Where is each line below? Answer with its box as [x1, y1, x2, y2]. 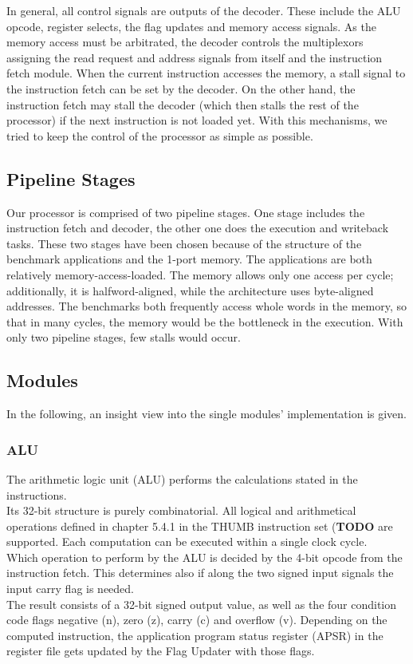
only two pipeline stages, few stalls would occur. [6, 329, 241, 346]
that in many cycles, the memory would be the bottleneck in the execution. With [6, 313, 403, 330]
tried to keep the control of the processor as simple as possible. [6, 127, 313, 144]
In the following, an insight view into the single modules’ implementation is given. [6, 405, 407, 422]
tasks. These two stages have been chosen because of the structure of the [6, 235, 362, 251]
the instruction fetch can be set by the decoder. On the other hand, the [6, 80, 356, 97]
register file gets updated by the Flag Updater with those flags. [6, 642, 315, 659]
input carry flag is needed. [6, 580, 135, 597]
